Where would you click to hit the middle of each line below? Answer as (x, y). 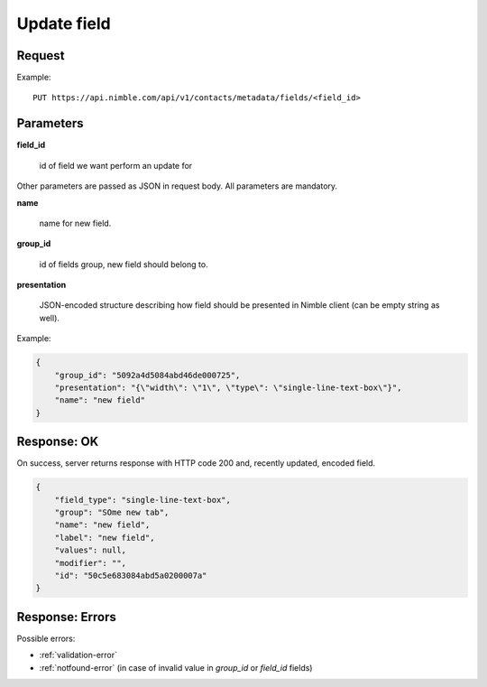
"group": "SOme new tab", (112, 513)
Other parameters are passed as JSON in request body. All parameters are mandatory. (177, 186)
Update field (64, 23)
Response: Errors (66, 617)
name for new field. (75, 223)
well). (50, 318)
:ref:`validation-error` (78, 655)
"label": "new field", (105, 538)
